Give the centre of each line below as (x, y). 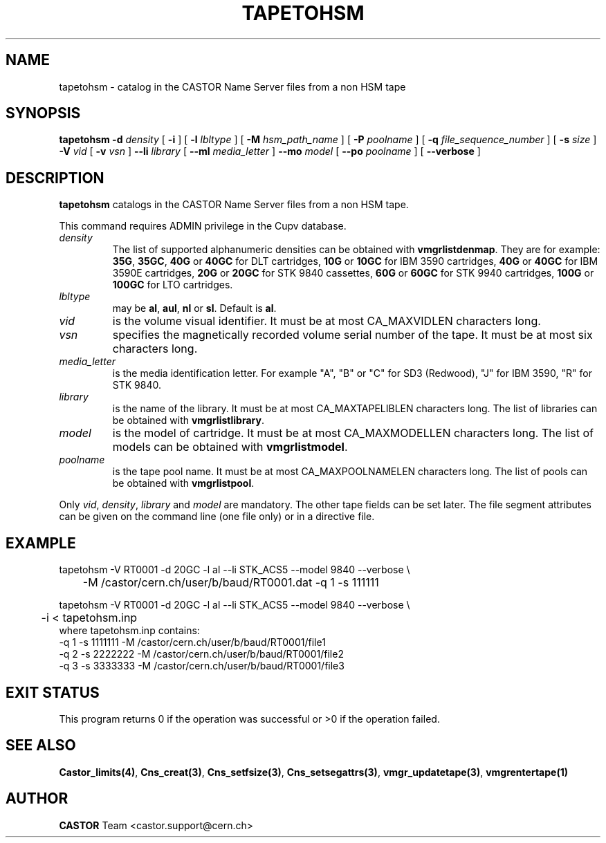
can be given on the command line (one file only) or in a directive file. (217, 517)
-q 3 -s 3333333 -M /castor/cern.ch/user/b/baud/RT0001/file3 (202, 666)
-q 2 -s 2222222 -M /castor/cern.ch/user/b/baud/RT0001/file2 (201, 654)
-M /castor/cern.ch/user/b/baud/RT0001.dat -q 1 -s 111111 (231, 583)
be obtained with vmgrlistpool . (183, 483)
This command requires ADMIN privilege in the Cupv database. (203, 226)
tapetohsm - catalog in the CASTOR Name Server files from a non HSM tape (232, 86)
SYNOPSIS (43, 113)
